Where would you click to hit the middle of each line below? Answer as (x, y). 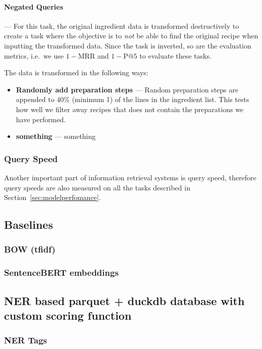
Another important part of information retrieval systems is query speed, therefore (130, 177)
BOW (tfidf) (30, 249)
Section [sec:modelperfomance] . (53, 197)
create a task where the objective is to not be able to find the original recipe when (131, 36)
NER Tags (25, 340)
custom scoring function (68, 315)
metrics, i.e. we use (34, 55)
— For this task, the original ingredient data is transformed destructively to (122, 26)
